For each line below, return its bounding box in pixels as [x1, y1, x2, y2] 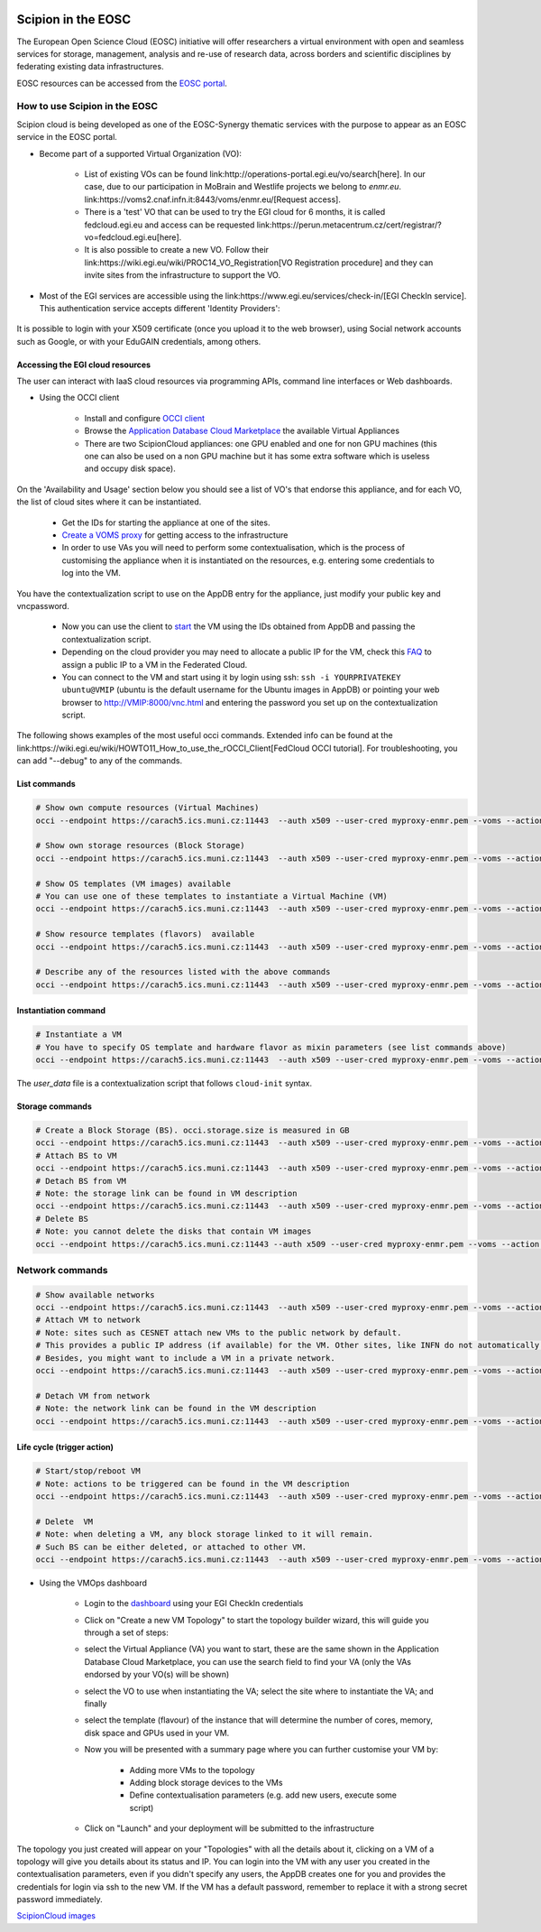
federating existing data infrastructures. [16, 61, 164, 72]
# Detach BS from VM [35, 1176, 126, 1186]
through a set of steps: [84, 1627, 169, 1638]
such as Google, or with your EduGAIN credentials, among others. [16, 336, 261, 347]
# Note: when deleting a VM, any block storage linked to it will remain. [35, 1530, 374, 1539]
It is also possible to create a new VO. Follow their [84, 245, 270, 255]
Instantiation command [16, 1005, 106, 1016]
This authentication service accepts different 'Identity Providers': [39, 302, 280, 313]
